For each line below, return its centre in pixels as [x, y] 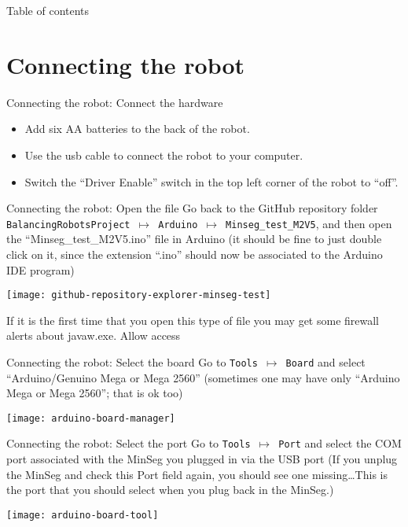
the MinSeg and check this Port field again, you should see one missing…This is [197, 474]
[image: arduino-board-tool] [83, 515]
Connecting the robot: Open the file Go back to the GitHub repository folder [192, 208]
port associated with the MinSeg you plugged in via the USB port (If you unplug [202, 459]
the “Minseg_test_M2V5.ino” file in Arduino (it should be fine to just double [194, 239]
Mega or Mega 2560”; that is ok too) [95, 393]
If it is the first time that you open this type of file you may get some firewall [193, 320]
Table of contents [48, 10]
